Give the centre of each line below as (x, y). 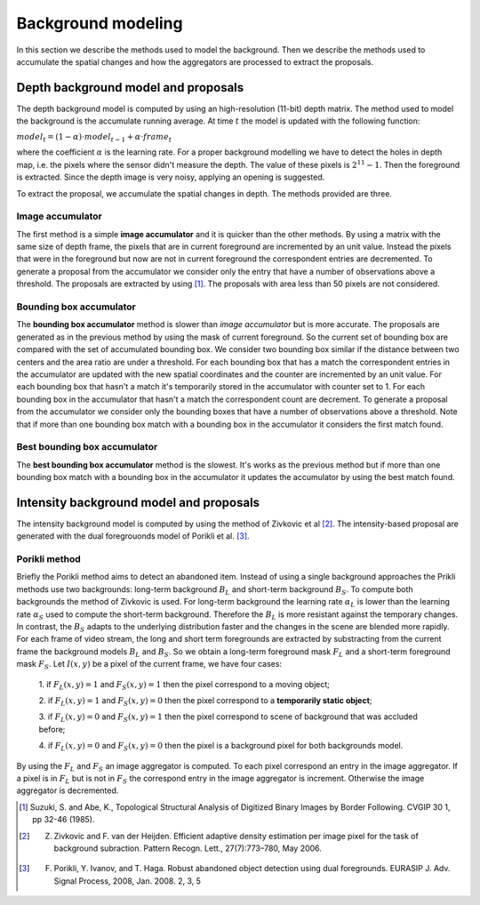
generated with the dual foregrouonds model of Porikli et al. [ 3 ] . (133, 536)
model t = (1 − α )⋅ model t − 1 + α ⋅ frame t (94, 138)
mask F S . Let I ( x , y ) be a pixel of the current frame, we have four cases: (149, 665)
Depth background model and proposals (130, 88)
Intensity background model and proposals (138, 502)
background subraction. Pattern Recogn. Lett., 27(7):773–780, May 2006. (188, 848)
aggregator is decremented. (68, 790)
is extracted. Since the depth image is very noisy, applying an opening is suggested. (171, 177)
